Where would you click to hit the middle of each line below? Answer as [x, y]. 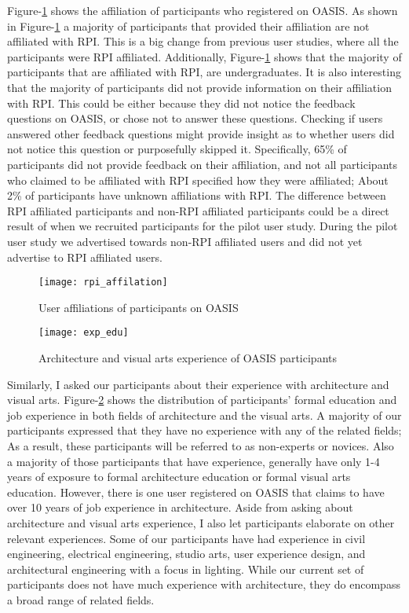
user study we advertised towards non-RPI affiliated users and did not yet [185, 241]
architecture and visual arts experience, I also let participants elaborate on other [201, 522]
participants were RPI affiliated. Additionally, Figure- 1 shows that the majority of [204, 56]
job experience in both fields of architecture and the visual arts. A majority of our [204, 415]
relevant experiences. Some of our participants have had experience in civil [186, 538]
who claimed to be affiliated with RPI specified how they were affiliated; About [198, 180]
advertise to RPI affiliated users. [85, 257]
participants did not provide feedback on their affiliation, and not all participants [202, 164]
